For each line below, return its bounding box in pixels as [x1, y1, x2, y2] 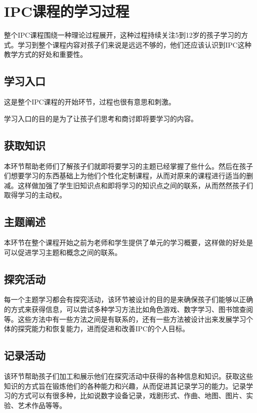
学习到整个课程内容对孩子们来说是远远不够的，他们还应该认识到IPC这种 [17, 39, 252, 50]
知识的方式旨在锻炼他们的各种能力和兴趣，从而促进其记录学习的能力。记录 [4, 380, 246, 391]
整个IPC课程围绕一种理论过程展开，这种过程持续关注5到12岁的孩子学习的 [4, 30, 241, 40]
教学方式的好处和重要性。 [4, 49, 87, 59]
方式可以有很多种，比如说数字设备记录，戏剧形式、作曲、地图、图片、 [17, 390, 246, 401]
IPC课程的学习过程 [4, 1, 129, 21]
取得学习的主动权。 [4, 190, 66, 200]
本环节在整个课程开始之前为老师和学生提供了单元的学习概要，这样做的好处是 [4, 237, 253, 248]
